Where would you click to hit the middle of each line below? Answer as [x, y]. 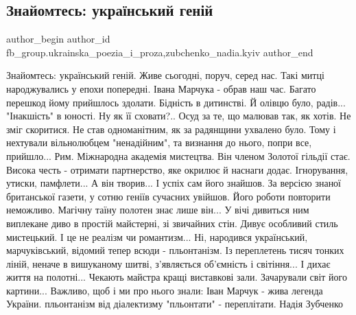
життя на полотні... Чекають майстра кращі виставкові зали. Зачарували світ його [177, 277]
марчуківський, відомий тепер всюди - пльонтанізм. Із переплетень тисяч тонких [175, 250]
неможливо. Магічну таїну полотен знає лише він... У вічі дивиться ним [158, 210]
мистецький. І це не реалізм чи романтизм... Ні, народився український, [157, 236]
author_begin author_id [58, 39]
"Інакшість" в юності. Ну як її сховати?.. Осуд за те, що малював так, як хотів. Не [179, 116]
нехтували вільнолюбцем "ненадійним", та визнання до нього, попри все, [159, 142]
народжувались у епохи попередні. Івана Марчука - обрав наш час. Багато [161, 88]
